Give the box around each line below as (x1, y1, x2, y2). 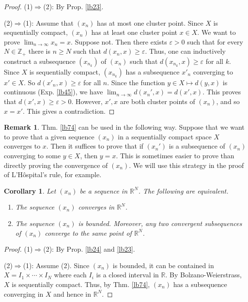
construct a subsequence (4, 56, 76, 66)
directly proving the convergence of (4, 160, 108, 170)
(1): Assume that (23, 17, 74, 28)
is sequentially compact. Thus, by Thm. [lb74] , (12, 279, 150, 289)
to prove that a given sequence (4, 131, 94, 141)
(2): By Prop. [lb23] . (43, 1, 104, 11)
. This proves (202, 87, 241, 97)
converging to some (4, 150, 61, 160)
